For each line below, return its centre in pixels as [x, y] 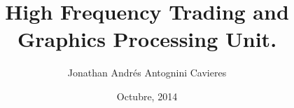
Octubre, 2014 [147, 96]
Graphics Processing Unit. [147, 39]
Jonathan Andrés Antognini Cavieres [147, 73]
